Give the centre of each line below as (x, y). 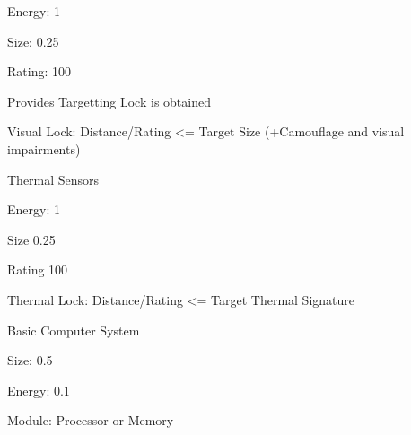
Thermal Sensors (53, 179)
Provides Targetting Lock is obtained (109, 101)
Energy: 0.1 (39, 390)
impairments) (44, 148)
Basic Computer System (74, 330)
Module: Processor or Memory (91, 420)
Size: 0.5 (30, 360)
